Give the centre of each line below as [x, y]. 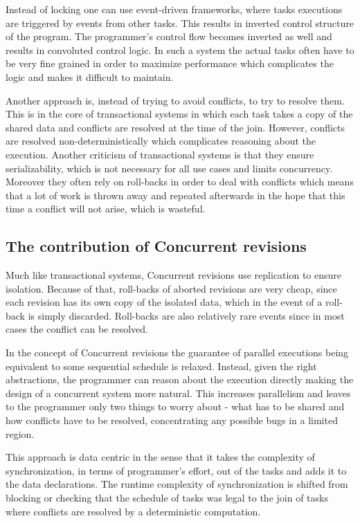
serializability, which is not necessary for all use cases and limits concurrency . [169, 168]
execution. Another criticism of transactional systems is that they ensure [160, 154]
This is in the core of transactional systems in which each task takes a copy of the [179, 114]
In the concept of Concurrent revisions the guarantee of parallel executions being [177, 352]
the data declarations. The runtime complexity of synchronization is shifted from [177, 484]
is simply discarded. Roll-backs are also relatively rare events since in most [186, 315]
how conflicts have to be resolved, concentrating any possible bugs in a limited [172, 420]
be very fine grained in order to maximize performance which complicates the [170, 63]
